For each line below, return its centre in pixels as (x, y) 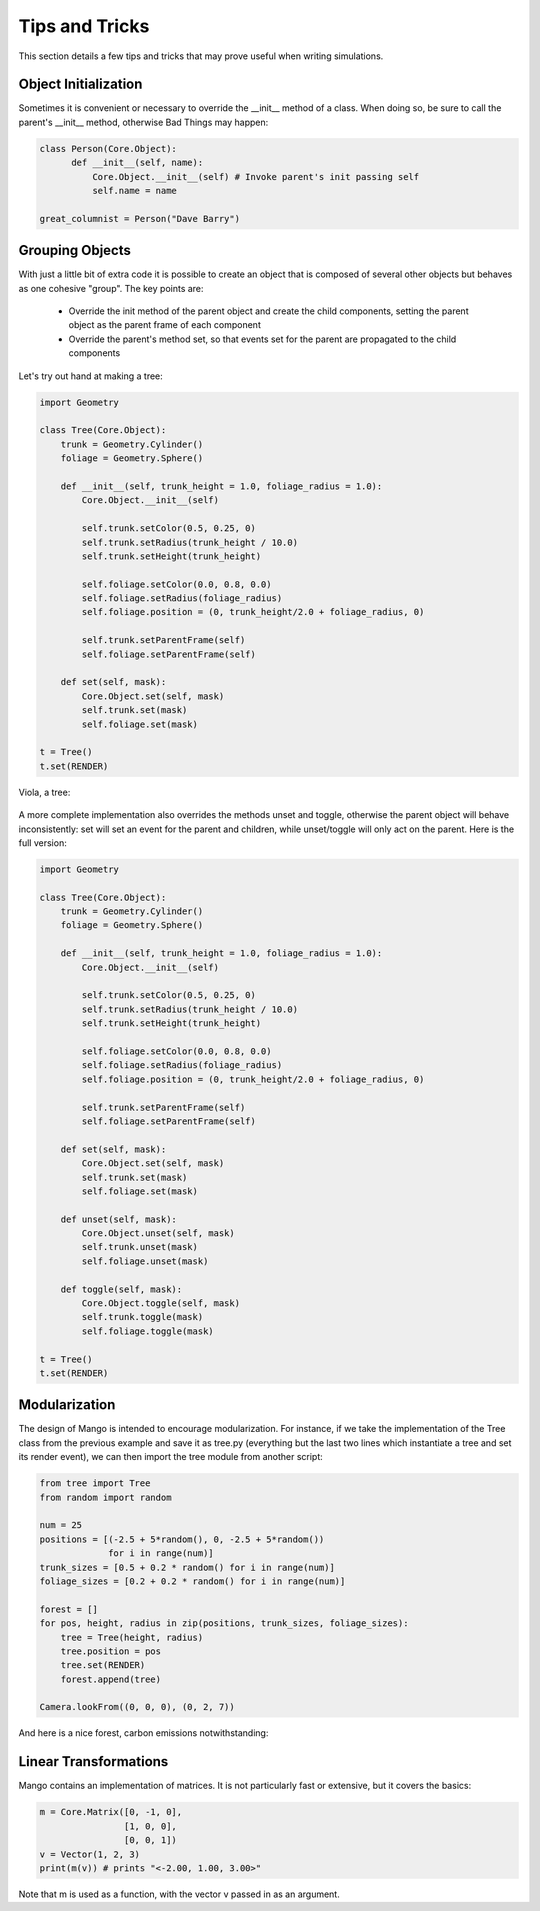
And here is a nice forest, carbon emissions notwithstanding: (143, 1733)
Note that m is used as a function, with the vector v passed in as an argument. (179, 1894)
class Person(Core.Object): (108, 148)
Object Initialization (80, 84)
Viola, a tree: (44, 792)
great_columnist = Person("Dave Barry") (139, 218)
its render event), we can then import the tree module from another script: (171, 1457)
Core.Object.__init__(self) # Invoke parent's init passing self (255, 176)
